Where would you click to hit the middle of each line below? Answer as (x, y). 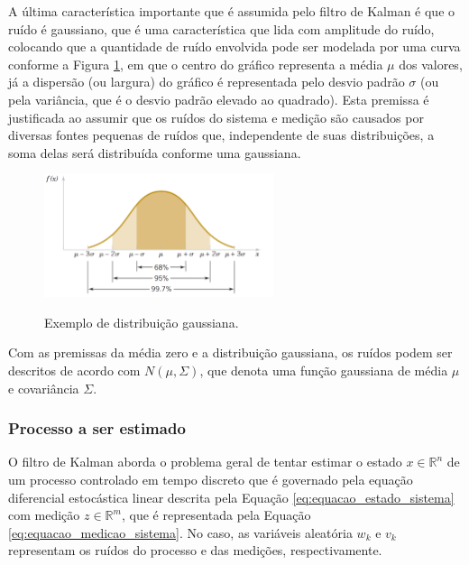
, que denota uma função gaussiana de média (324, 370)
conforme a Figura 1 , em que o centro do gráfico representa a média (196, 64)
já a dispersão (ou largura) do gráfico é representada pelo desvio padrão (207, 82)
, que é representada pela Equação (216, 515)
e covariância (44, 388)
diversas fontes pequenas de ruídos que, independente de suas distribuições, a (221, 135)
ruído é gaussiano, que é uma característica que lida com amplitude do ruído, (221, 28)
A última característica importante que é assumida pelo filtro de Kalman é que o (232, 11)
